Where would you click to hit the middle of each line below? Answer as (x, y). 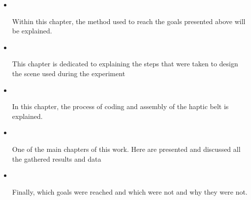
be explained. (32, 31)
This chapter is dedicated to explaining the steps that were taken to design (125, 64)
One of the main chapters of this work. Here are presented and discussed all (126, 149)
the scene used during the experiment (69, 73)
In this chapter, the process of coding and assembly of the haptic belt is (120, 106)
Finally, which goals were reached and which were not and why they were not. (130, 191)
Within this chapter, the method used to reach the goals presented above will (129, 21)
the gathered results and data (57, 158)
